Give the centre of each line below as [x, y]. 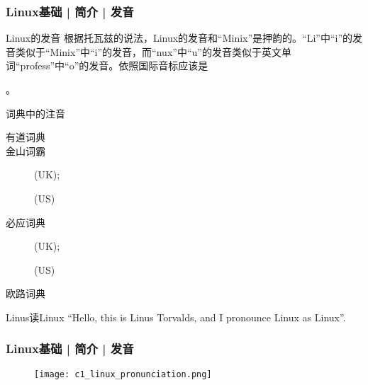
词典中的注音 [35, 113]
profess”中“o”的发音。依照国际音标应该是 [114, 65]
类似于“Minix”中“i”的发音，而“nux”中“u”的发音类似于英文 [148, 51]
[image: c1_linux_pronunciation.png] [123, 374]
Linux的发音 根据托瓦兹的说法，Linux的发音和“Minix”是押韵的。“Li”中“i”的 [179, 38]
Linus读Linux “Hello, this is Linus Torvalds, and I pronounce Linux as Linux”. [176, 317]
